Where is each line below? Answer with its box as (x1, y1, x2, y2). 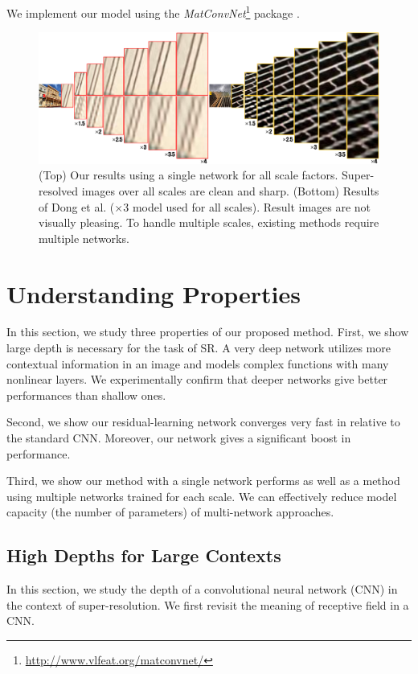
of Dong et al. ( (39, 198, 115, 215)
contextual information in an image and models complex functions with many (6, 355, 389, 372)
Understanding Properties (6, 277, 301, 310)
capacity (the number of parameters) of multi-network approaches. (6, 503, 334, 520)
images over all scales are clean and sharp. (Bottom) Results (81, 182, 379, 199)
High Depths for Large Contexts (6, 543, 281, 568)
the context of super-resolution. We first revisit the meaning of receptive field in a (6, 596, 409, 613)
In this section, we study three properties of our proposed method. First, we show (6, 323, 409, 340)
